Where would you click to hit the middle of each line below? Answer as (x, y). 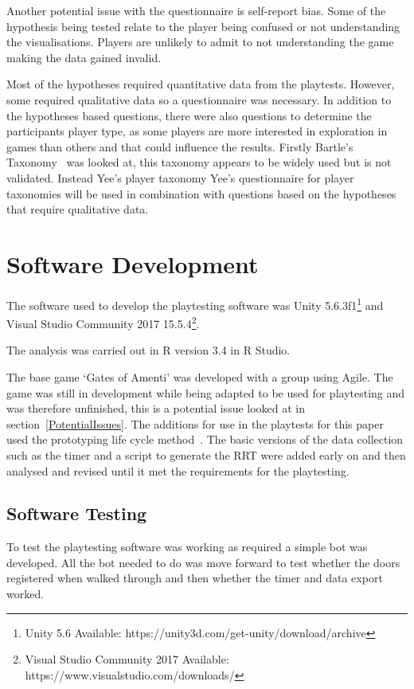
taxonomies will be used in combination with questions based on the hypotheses (201, 193)
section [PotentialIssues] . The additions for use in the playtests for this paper (195, 423)
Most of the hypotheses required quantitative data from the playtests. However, (201, 84)
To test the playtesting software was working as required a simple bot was (187, 547)
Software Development (133, 263)
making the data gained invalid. (84, 57)
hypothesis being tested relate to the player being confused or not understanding (203, 26)
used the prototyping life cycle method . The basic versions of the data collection (205, 439)
